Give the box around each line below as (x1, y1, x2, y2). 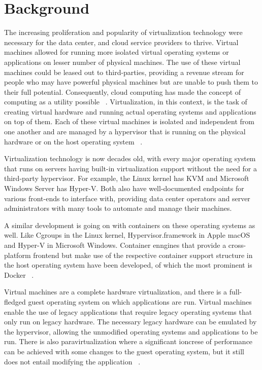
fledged (4, 296, 26, 307)
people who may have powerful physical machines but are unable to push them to (4, 77, 258, 87)
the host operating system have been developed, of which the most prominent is (4, 260, 252, 270)
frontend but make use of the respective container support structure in (33, 249, 253, 260)
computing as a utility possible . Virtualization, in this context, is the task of (4, 96, 247, 107)
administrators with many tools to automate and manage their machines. (4, 203, 232, 213)
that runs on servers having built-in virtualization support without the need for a (4, 163, 257, 173)
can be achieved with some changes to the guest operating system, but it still (4, 346, 244, 356)
